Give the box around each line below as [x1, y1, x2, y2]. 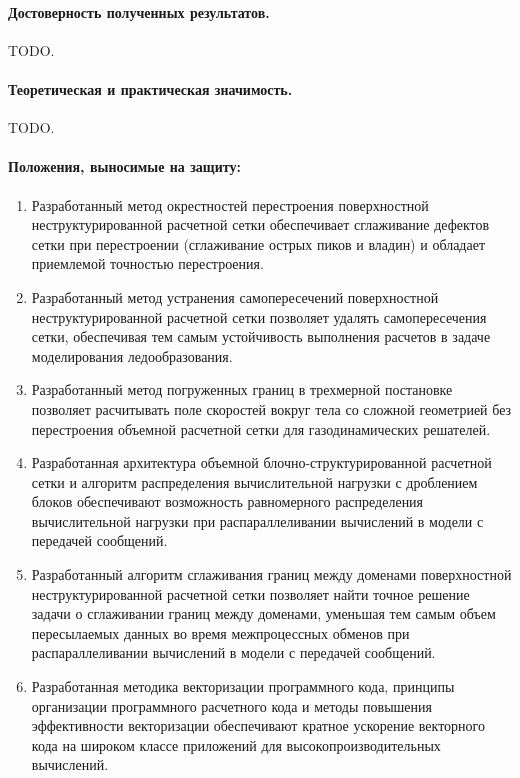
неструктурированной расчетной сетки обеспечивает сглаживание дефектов [31, 214, 490, 235]
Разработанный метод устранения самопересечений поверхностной [31, 286, 439, 307]
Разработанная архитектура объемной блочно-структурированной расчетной [31, 452, 492, 473]
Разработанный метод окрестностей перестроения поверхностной [31, 194, 429, 215]
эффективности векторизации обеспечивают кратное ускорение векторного [31, 715, 485, 736]
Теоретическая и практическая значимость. [8, 78, 293, 99]
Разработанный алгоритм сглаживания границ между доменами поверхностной [31, 564, 512, 585]
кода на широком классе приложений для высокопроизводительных [31, 734, 441, 755]
